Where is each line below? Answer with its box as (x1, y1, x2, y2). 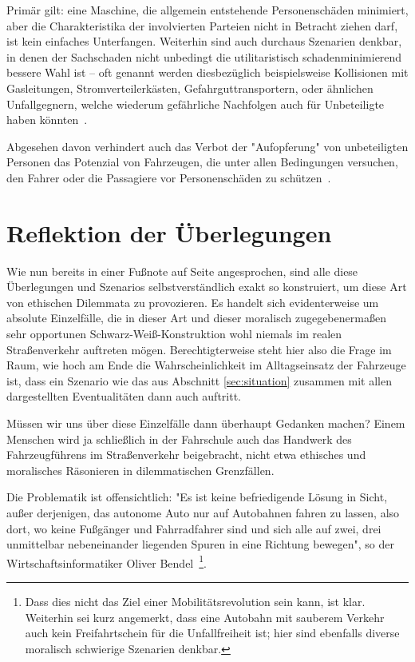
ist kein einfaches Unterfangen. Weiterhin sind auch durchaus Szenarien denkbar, (6, 33, 402, 50)
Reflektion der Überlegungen (6, 216, 332, 249)
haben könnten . (6, 111, 88, 128)
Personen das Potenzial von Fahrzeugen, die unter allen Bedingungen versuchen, (6, 154, 398, 170)
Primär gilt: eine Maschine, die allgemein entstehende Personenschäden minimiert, (6, 2, 409, 18)
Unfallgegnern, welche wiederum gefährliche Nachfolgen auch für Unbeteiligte (6, 95, 385, 112)
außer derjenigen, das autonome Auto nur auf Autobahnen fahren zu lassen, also (6, 504, 400, 520)
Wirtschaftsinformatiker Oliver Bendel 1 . (6, 552, 207, 571)
